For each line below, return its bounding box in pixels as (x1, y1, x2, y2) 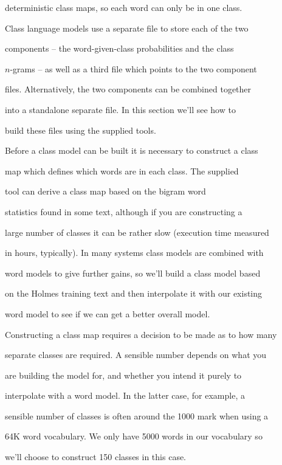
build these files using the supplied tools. (5, 123, 156, 136)
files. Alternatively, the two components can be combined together (5, 83, 252, 95)
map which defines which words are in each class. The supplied (5, 164, 239, 177)
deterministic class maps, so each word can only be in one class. (5, 1, 242, 13)
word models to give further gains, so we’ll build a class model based (5, 266, 261, 279)
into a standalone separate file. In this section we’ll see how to (5, 103, 236, 115)
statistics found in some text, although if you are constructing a (5, 205, 242, 218)
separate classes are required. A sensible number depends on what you (5, 348, 267, 361)
